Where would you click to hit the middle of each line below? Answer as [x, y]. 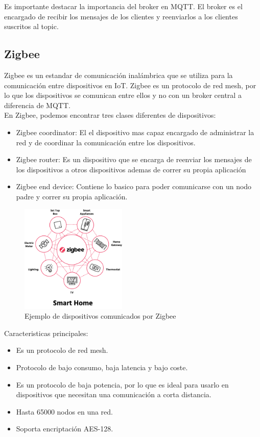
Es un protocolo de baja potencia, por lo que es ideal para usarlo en [122, 384]
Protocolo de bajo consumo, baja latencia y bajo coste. [102, 367]
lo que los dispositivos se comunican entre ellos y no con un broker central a [123, 95]
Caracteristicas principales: [46, 333]
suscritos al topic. [31, 26]
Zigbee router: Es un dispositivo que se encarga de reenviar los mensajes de [134, 159]
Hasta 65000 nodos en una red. [64, 411]
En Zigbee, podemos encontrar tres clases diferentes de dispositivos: [110, 115]
